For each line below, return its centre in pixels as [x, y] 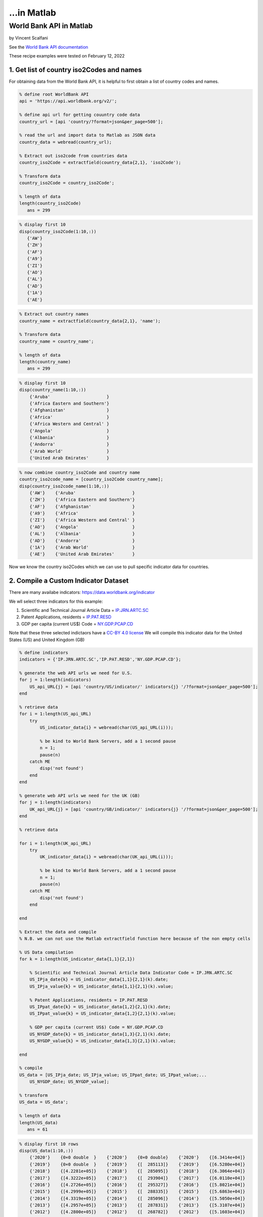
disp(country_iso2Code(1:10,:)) [58, 231]
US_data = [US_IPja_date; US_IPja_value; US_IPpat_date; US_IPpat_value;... [113, 1075]
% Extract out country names [54, 314]
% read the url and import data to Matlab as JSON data [87, 135]
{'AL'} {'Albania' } [82, 534]
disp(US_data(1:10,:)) [46, 1151]
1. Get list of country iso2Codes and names [75, 70]
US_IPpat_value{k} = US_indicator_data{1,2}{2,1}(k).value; [103, 1014]
